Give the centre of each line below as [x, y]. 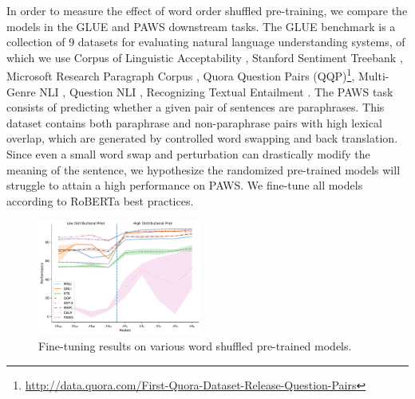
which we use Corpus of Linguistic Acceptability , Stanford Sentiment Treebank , [205, 57]
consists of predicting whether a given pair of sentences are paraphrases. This [196, 107]
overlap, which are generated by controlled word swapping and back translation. [202, 138]
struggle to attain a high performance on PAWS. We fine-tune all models [185, 185]
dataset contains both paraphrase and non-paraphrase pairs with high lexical [194, 122]
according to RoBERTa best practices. [100, 200]
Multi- [373, 76]
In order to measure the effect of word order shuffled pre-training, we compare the [207, 10]
